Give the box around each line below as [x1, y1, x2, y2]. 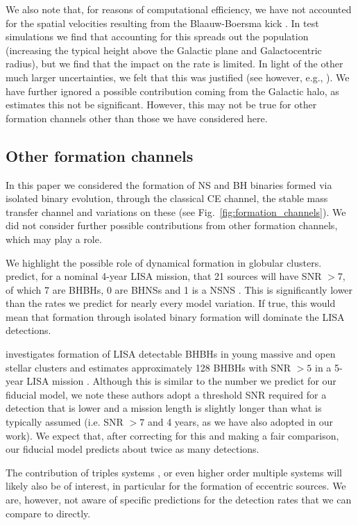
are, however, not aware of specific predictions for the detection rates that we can [6, 492, 352, 507]
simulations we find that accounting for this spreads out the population [6, 29, 309, 44]
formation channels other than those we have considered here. [6, 110, 268, 125]
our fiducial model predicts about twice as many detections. [6, 442, 259, 456]
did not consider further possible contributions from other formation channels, [6, 218, 338, 233]
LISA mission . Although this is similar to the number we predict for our [26, 374, 336, 388]
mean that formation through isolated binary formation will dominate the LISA [6, 309, 345, 324]
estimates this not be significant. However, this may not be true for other [6, 97, 317, 112]
